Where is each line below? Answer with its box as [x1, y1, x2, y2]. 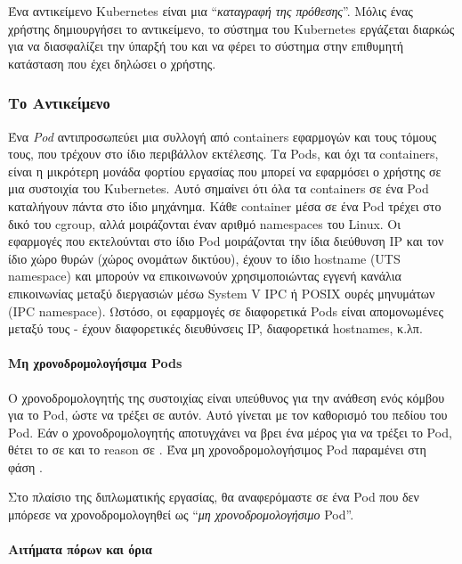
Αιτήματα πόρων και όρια [8, 540, 152, 559]
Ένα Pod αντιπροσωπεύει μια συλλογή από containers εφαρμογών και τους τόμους [8, 127, 437, 145]
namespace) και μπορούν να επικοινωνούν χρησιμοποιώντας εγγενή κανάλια [8, 266, 401, 285]
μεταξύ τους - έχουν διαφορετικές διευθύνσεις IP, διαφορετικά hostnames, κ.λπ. [8, 319, 423, 338]
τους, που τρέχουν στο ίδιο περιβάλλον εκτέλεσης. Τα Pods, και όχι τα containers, [8, 144, 439, 163]
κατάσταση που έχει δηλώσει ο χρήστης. [8, 53, 216, 72]
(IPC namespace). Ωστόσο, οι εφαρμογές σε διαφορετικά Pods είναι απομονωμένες [8, 301, 443, 320]
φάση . [8, 457, 43, 476]
